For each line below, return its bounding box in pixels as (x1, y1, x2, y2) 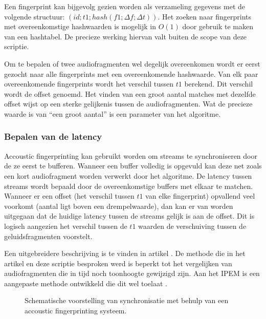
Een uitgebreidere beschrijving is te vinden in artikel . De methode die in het (4, 248, 246, 259)
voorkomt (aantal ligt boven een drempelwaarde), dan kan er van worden (4, 200, 233, 211)
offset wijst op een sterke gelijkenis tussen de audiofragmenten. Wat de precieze (4, 98, 253, 109)
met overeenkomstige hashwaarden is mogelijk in (4, 21, 156, 32)
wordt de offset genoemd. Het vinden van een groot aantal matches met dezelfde (4, 88, 256, 99)
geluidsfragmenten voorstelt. (4, 230, 93, 241)
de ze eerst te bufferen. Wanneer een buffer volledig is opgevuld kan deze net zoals (4, 160, 262, 171)
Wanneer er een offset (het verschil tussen (4, 190, 135, 201)
